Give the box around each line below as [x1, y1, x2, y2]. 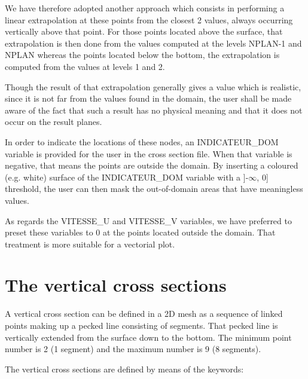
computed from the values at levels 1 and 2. [5, 60, 165, 72]
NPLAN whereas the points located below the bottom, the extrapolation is [5, 48, 280, 61]
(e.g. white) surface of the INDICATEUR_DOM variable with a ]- [5, 170, 249, 183]
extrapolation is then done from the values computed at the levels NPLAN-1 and [5, 36, 302, 49]
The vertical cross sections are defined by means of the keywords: [5, 362, 244, 375]
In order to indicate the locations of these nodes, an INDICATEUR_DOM [5, 135, 279, 148]
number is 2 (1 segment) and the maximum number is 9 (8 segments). [5, 343, 261, 355]
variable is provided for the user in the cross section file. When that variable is [5, 147, 292, 160]
